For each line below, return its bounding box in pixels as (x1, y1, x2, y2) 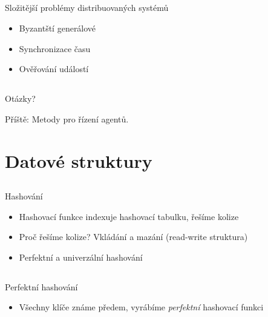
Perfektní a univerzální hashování (19, 250, 143, 263)
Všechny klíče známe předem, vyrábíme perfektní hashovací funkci (19, 301, 264, 313)
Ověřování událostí (19, 62, 89, 75)
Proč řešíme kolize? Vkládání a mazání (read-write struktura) (19, 230, 248, 243)
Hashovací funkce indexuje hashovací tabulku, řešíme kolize (19, 210, 239, 222)
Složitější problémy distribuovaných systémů (5, 1, 169, 14)
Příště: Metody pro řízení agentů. (5, 112, 129, 125)
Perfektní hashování (5, 280, 78, 293)
